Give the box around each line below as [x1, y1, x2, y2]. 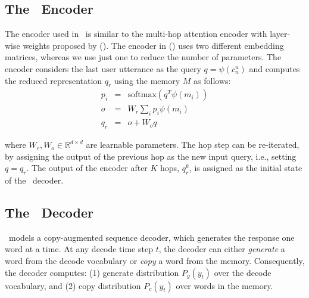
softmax [127, 91, 157, 100]
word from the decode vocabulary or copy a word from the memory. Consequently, [5, 254, 305, 267]
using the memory [114, 74, 180, 86]
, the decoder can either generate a [158, 243, 285, 255]
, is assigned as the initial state [189, 162, 302, 174]
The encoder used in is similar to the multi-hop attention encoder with [5, 27, 267, 40]
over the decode [214, 266, 271, 278]
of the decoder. [5, 174, 64, 187]
